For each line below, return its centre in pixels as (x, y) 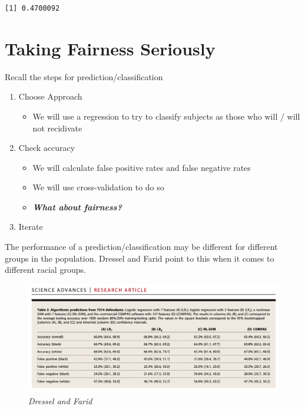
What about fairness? (77, 207)
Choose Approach (50, 96)
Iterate (31, 227)
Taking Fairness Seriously (110, 48)
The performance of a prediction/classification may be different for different (141, 247)
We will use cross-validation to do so (98, 187)
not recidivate (57, 128)
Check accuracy (47, 148)
